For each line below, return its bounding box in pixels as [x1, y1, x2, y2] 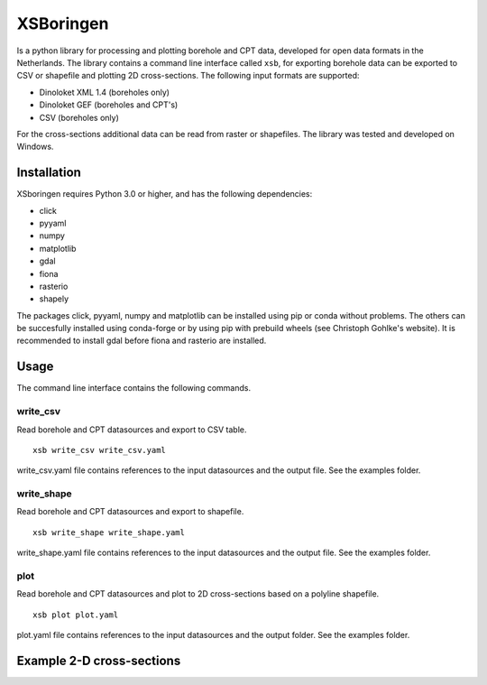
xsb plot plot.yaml [32, 609, 119, 620]
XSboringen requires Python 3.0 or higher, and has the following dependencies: [16, 189, 313, 199]
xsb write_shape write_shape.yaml [32, 527, 185, 537]
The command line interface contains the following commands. [16, 383, 252, 393]
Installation [16, 165, 81, 181]
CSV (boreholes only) [39, 112, 119, 123]
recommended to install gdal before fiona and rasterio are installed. [16, 335, 267, 347]
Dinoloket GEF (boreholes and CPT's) [39, 99, 179, 110]
